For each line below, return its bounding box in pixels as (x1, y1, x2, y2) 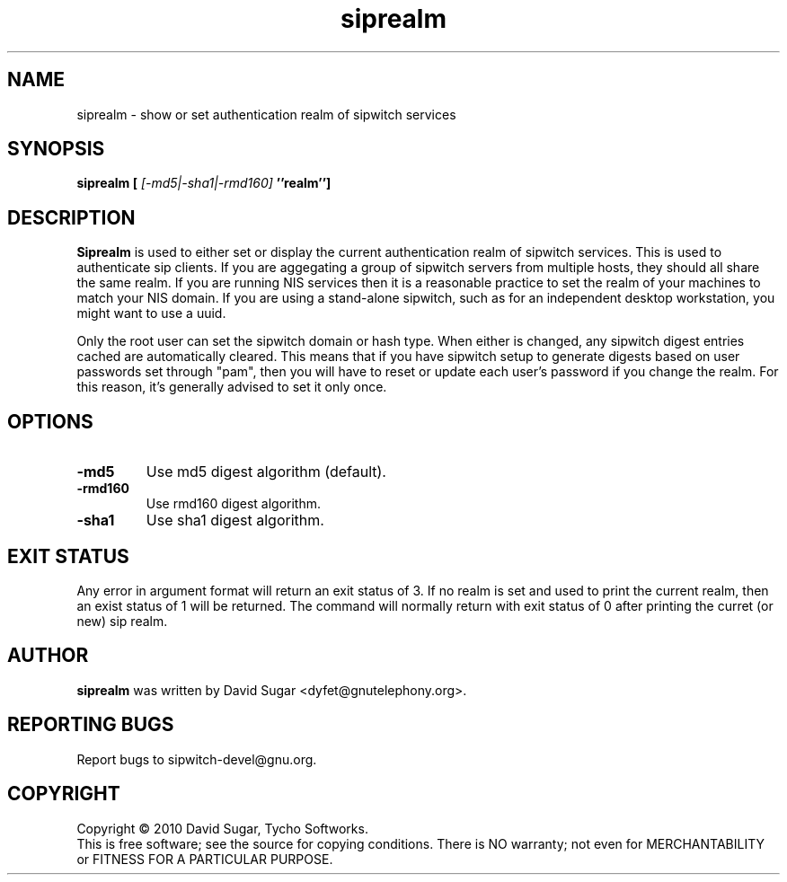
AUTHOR (7, 644, 89, 667)
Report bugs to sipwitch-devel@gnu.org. (76, 751, 317, 767)
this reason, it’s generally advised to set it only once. (76, 379, 387, 395)
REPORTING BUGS (7, 713, 174, 736)
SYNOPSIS (7, 137, 105, 161)
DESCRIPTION (7, 206, 136, 229)
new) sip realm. (76, 613, 168, 629)
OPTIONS (7, 410, 93, 433)
